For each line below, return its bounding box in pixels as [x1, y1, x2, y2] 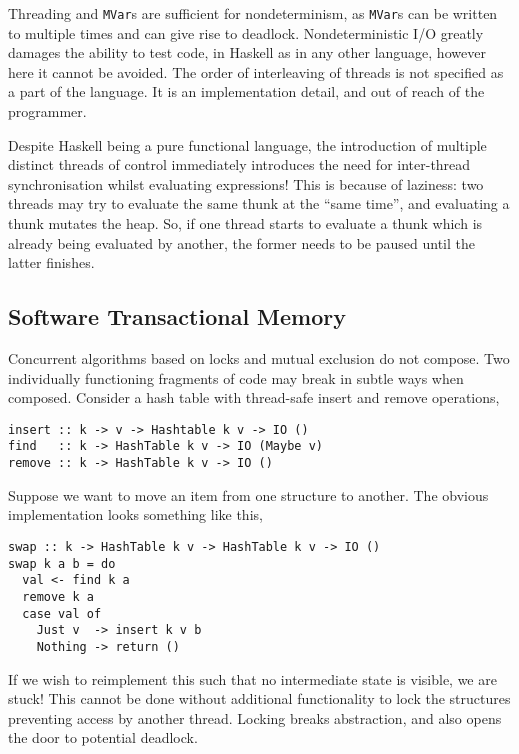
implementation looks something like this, [8, 504, 263, 525]
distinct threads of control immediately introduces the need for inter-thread [8, 154, 471, 175]
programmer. [8, 101, 87, 122]
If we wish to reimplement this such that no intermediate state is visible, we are [8, 668, 497, 689]
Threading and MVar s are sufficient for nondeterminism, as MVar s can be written [8, 3, 498, 23]
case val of [22, 606, 102, 621]
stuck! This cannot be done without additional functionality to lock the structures [8, 688, 511, 709]
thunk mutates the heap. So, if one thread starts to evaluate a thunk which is [8, 213, 483, 233]
